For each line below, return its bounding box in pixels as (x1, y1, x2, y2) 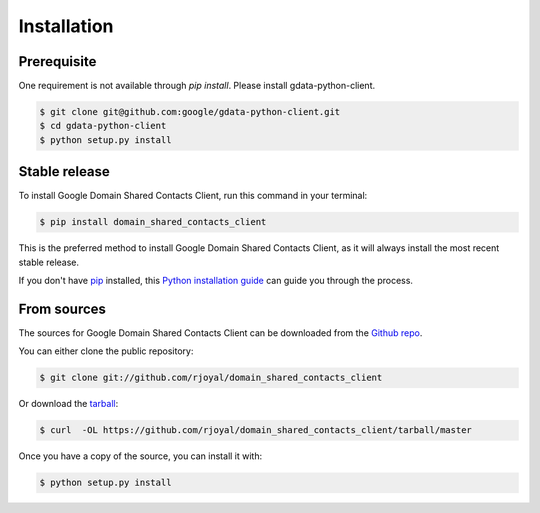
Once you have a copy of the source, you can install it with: (18, 450, 263, 462)
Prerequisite (18, 53, 97, 70)
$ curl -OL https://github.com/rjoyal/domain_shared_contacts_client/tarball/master (39, 425, 472, 436)
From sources (18, 300, 107, 317)
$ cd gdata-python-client (39, 120, 167, 132)
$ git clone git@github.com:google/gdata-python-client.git (39, 106, 341, 118)
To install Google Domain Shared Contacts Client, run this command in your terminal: (18, 190, 368, 202)
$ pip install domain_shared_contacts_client (39, 216, 267, 228)
